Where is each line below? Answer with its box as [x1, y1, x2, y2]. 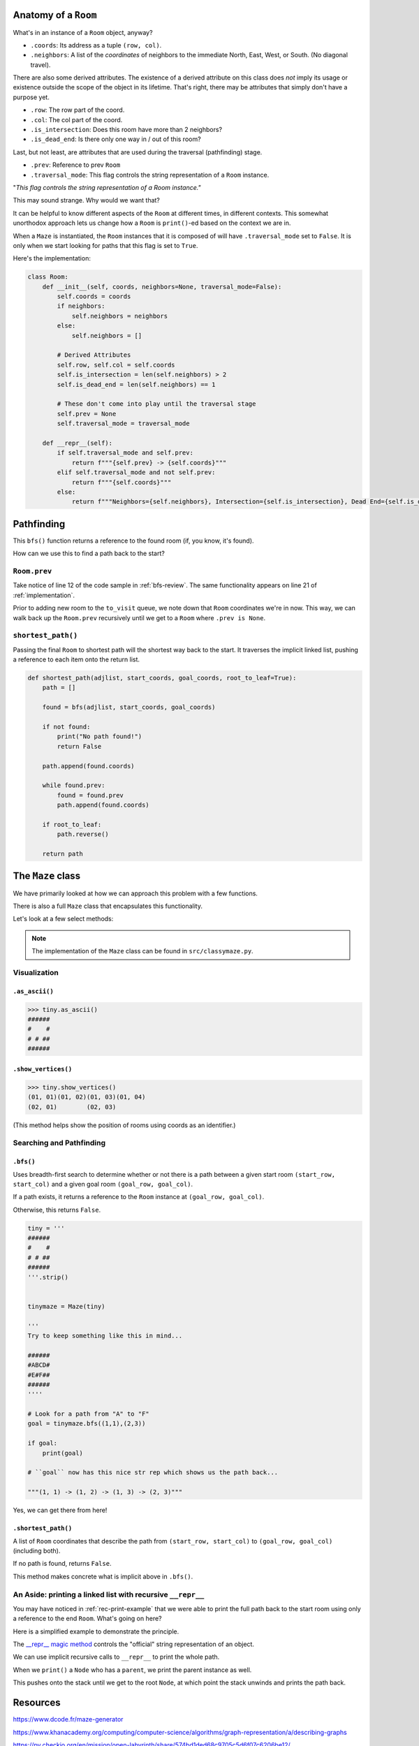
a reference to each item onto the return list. [13, 655, 140, 663]
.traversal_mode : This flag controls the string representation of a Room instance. [30, 170, 270, 179]
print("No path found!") [57, 733, 142, 740]
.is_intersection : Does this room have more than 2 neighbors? [30, 126, 223, 134]
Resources [13, 1697, 61, 1709]
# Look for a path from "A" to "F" [27, 1410, 149, 1418]
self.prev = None [57, 409, 117, 418]
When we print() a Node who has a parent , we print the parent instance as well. [13, 1666, 252, 1674]
